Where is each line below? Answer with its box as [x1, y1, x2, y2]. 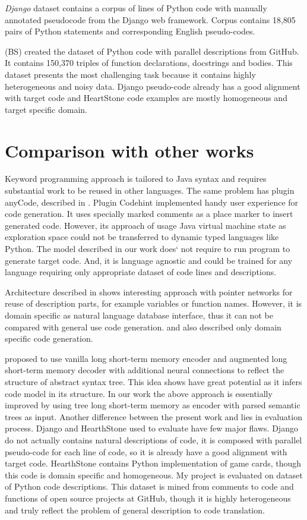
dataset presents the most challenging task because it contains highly [5, 68, 256, 80]
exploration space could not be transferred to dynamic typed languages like [5, 231, 279, 243]
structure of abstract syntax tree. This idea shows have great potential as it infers [5, 375, 302, 387]
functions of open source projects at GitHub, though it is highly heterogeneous [5, 491, 291, 504]
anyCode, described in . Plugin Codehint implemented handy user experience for [5, 196, 299, 208]
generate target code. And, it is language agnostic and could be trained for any [5, 254, 293, 266]
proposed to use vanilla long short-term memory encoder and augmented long [5, 352, 287, 364]
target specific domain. [5, 103, 87, 115]
